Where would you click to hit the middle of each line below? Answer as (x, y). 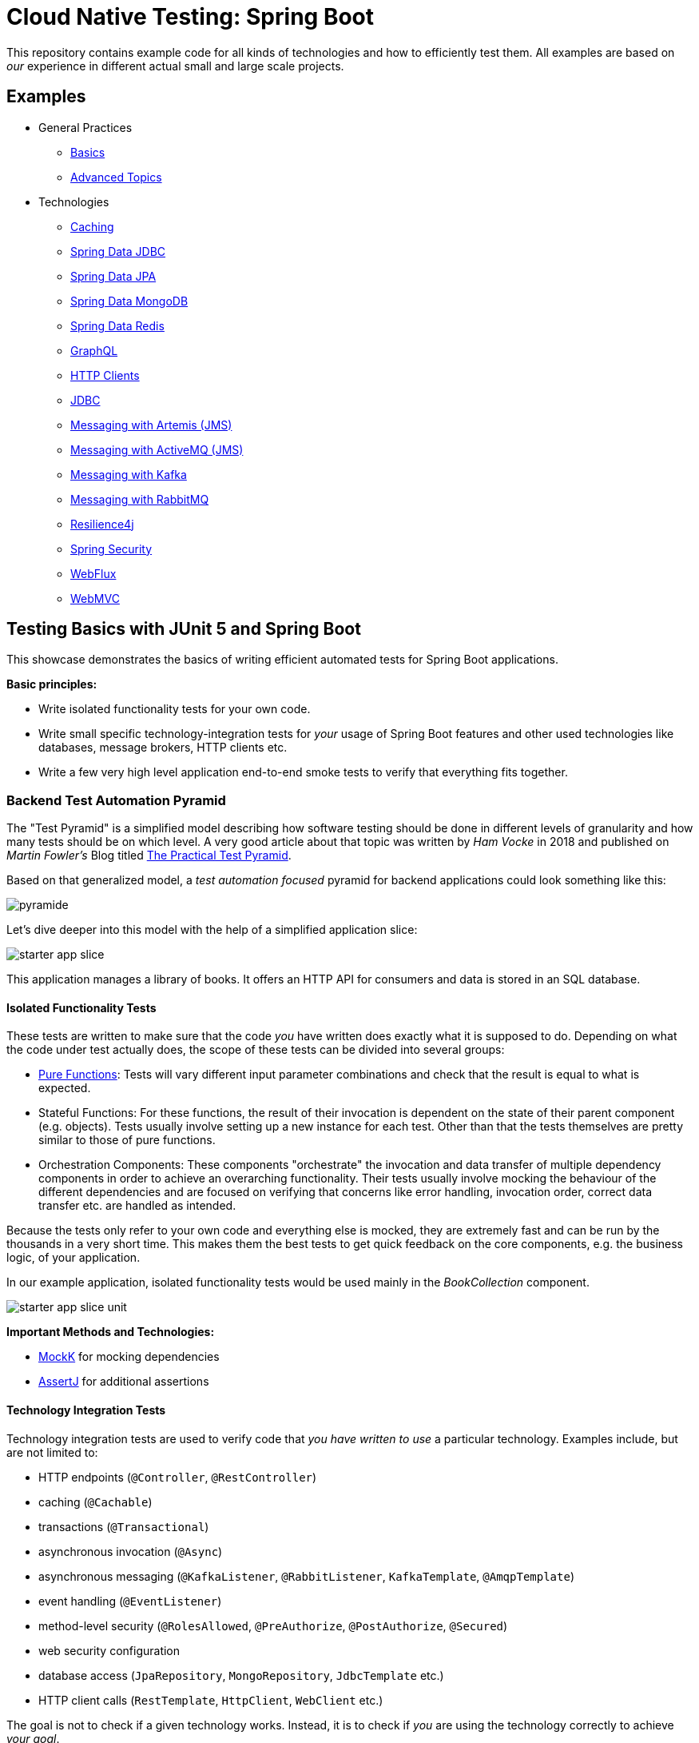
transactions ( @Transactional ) (124, 1526)
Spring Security (111, 548)
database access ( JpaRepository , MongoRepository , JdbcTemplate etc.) (241, 1675)
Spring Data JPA (113, 276)
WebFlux (93, 573)
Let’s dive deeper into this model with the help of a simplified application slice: (212, 930)
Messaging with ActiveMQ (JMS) (157, 449)
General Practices (85, 127)
